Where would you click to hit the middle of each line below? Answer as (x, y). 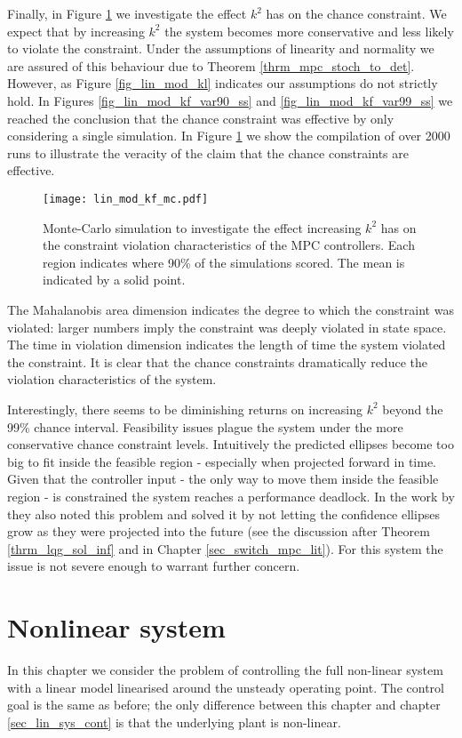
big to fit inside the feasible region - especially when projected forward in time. (222, 461)
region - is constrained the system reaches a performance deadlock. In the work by (231, 496)
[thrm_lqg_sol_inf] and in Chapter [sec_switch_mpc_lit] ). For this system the (225, 548)
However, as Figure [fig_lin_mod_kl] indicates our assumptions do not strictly (223, 83)
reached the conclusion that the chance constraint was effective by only (201, 118)
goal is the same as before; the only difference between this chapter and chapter (224, 705)
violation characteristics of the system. (112, 379)
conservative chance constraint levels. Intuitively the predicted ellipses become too (231, 444)
